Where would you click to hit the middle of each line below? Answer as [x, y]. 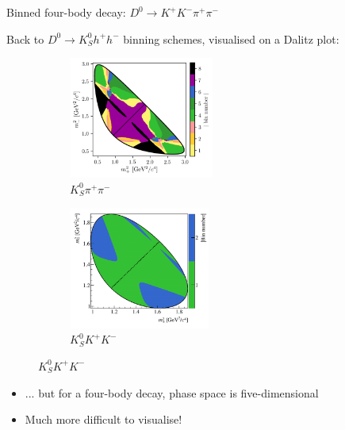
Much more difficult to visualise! [103, 419]
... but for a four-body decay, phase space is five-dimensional [172, 392]
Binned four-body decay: [66, 12]
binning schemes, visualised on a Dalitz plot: [231, 38]
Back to [25, 38]
